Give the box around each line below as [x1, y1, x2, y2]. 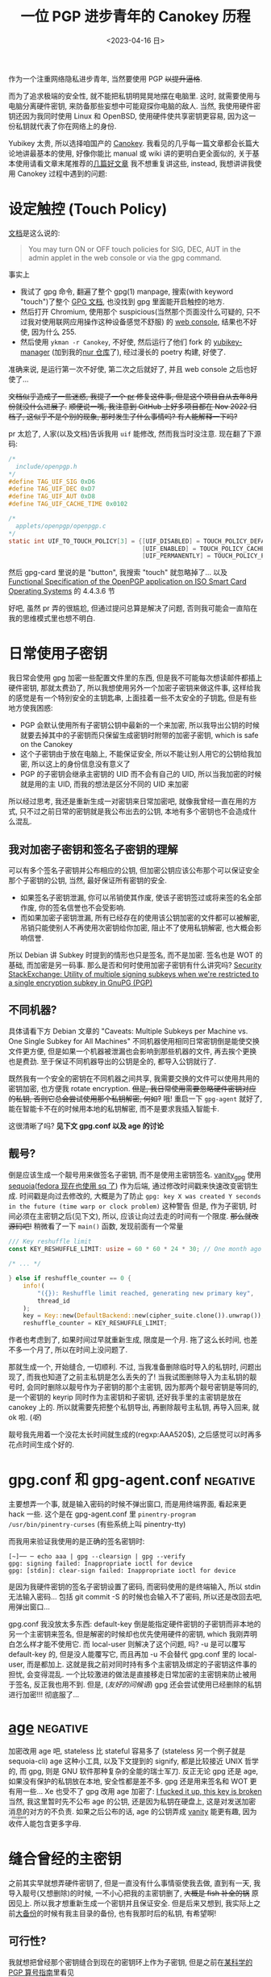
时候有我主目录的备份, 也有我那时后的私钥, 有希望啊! [43, 1908, 216, 1918]
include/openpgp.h [15, 462, 78, 470]
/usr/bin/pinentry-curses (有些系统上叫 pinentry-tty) [8, 1520, 186, 1529]
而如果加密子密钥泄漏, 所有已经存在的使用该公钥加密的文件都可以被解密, [19, 913, 260, 922]
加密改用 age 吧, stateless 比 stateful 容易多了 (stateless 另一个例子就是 [8, 1746, 246, 1756]
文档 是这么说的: [8, 227, 60, 238]
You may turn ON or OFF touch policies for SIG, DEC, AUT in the [27, 244, 241, 254]
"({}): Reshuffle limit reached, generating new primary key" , [37, 1289, 254, 1297]
